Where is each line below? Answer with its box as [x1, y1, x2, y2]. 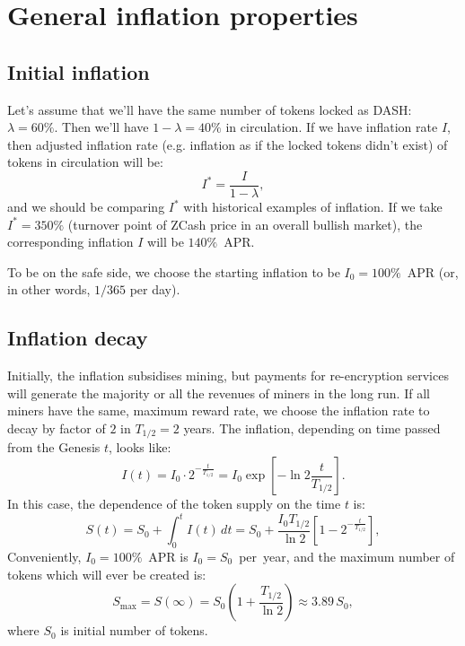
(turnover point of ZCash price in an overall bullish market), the [67, 214, 423, 233]
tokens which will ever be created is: [7, 564, 206, 583]
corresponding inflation [7, 232, 134, 251]
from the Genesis [7, 438, 101, 457]
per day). [129, 280, 180, 299]
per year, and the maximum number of [239, 546, 455, 565]
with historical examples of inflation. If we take [183, 197, 443, 216]
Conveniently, [7, 546, 82, 565]
